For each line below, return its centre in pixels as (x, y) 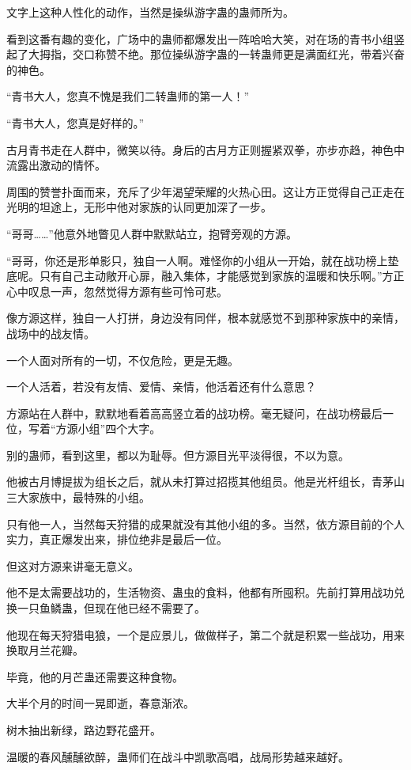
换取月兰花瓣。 (45, 650)
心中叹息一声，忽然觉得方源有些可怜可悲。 (117, 291)
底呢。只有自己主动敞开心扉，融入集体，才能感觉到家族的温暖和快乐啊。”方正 (205, 276)
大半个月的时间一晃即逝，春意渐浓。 (100, 703)
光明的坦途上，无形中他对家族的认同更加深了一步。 (139, 207)
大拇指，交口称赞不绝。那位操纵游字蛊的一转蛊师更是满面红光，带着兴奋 (216, 54)
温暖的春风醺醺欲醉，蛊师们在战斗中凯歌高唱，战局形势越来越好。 (178, 756)
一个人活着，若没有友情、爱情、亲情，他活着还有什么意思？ (161, 387)
